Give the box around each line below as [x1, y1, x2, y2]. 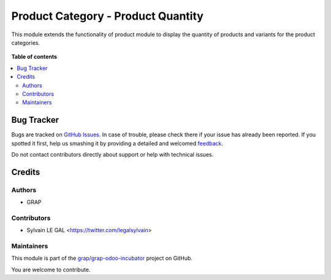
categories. [11, 39, 40, 46]
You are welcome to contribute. [11, 266, 91, 273]
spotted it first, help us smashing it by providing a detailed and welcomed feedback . [11, 139, 224, 147]
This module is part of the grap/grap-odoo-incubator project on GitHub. [11, 255, 193, 262]
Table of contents [11, 53, 58, 61]
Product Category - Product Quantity [11, 9, 204, 23]
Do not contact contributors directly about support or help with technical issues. [11, 150, 214, 158]
